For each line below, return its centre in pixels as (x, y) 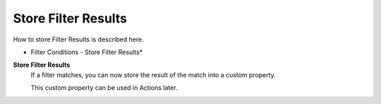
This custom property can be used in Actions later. (104, 88)
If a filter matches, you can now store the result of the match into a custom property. (153, 74)
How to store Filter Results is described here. (78, 39)
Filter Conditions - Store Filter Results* (87, 52)
